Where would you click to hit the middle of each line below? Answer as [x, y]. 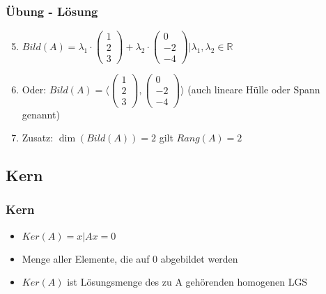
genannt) [41, 114]
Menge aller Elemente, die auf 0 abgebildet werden [130, 258]
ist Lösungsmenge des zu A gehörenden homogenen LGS [187, 282]
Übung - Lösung [52, 11]
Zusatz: [38, 138]
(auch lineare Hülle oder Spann [254, 89]
